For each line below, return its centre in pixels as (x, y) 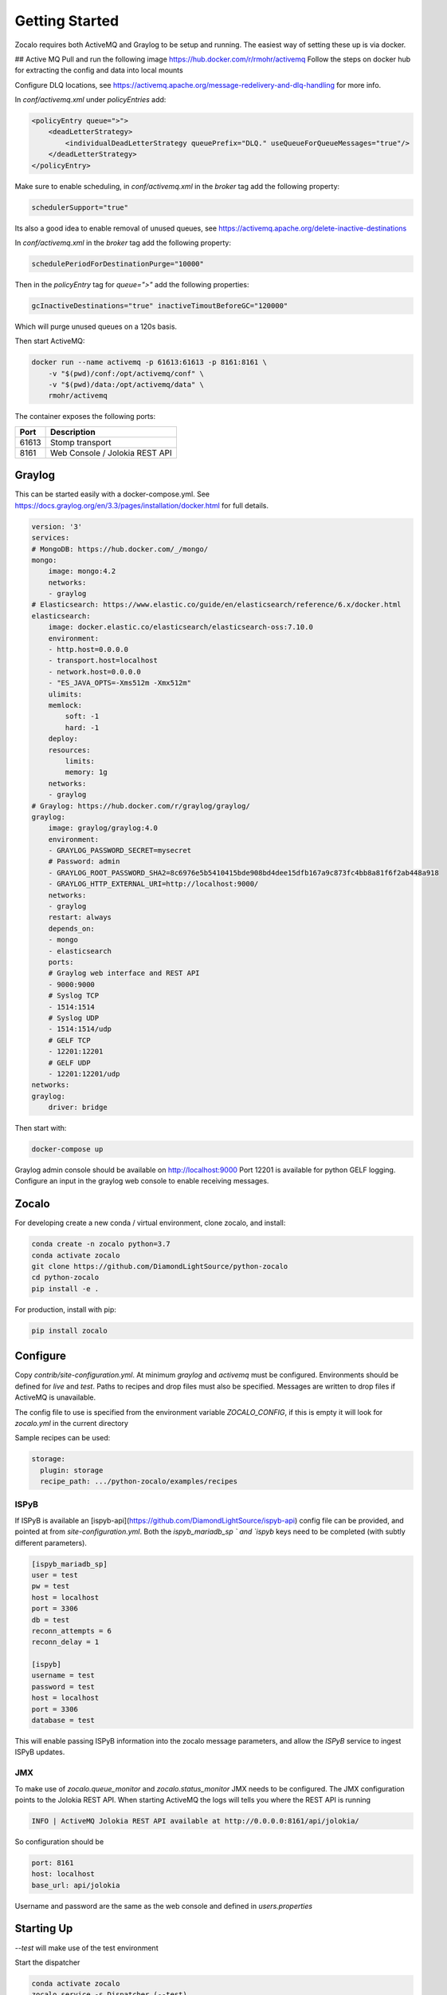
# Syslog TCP (74, 996)
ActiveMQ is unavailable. (55, 1397)
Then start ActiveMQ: (50, 341)
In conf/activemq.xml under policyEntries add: (90, 100)
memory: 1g (86, 772)
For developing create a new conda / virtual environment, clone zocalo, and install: (150, 1223)
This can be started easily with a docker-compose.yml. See (112, 494)
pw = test (51, 1586)
